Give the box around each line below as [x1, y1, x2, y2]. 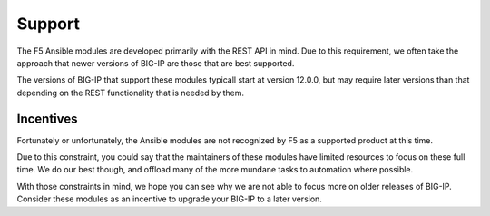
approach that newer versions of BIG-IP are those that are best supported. [16, 57, 295, 68]
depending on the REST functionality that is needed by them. [16, 87, 245, 98]
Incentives [16, 111, 78, 126]
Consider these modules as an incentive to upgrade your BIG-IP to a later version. [16, 193, 322, 204]
